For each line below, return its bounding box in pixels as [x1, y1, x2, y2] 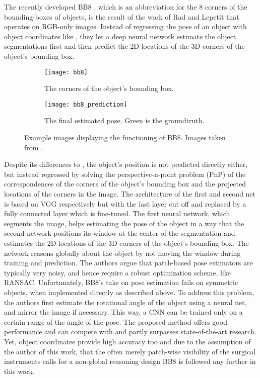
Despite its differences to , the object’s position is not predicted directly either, [4, 159, 248, 169]
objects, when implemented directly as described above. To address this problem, [4, 287, 254, 297]
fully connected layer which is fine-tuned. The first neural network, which [4, 208, 230, 219]
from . [24, 142, 43, 152]
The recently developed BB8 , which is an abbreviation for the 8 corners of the [4, 2, 247, 12]
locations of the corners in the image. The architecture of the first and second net [4, 188, 256, 199]
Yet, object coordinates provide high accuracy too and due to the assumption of [4, 336, 251, 346]
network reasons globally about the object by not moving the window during [4, 247, 241, 258]
